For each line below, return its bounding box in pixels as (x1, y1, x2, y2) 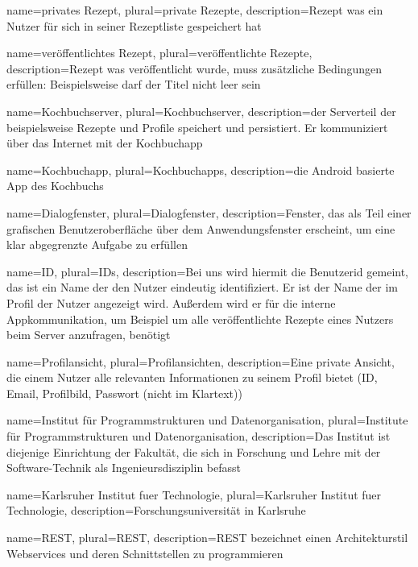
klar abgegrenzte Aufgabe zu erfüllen (6, 236, 188, 253)
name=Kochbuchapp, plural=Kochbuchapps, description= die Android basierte (6, 161, 395, 178)
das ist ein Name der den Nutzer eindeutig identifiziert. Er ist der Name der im (6, 279, 398, 296)
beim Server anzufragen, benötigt (6, 326, 171, 343)
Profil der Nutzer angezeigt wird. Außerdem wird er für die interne (6, 294, 336, 311)
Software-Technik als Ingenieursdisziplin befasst (6, 459, 241, 476)
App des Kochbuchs (6, 177, 104, 194)
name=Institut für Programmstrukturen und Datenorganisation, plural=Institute (6, 412, 408, 428)
